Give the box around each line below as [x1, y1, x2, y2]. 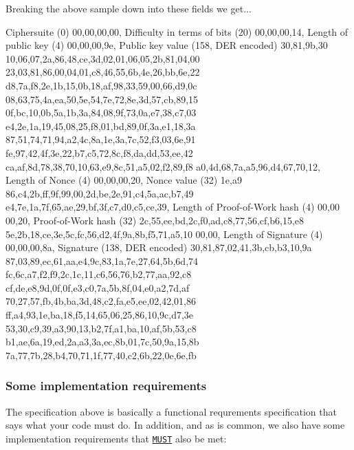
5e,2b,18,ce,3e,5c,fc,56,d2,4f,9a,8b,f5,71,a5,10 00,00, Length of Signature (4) [5, 226, 323, 241]
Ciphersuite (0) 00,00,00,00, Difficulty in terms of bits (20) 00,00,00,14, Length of [5, 24, 349, 39]
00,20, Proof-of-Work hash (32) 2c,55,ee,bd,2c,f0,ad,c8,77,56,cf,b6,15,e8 [5, 213, 305, 227]
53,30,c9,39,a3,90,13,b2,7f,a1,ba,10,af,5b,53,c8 [5, 321, 197, 335]
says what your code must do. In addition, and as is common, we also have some [5, 418, 345, 432]
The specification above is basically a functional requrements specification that [5, 404, 337, 418]
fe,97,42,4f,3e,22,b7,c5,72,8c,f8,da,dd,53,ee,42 [5, 145, 193, 160]
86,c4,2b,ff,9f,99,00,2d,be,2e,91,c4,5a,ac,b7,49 [5, 186, 194, 200]
